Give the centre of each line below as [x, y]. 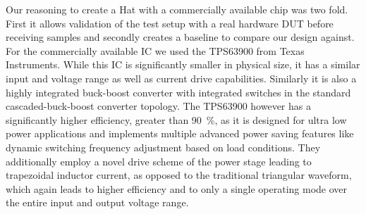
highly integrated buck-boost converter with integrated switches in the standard [178, 92]
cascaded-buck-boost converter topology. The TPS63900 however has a [158, 106]
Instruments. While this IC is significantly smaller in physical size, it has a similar [183, 64]
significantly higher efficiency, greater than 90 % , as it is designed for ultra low [176, 119]
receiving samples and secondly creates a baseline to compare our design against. [180, 37]
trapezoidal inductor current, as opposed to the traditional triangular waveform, [179, 175]
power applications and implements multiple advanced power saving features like [180, 133]
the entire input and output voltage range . [97, 202]
